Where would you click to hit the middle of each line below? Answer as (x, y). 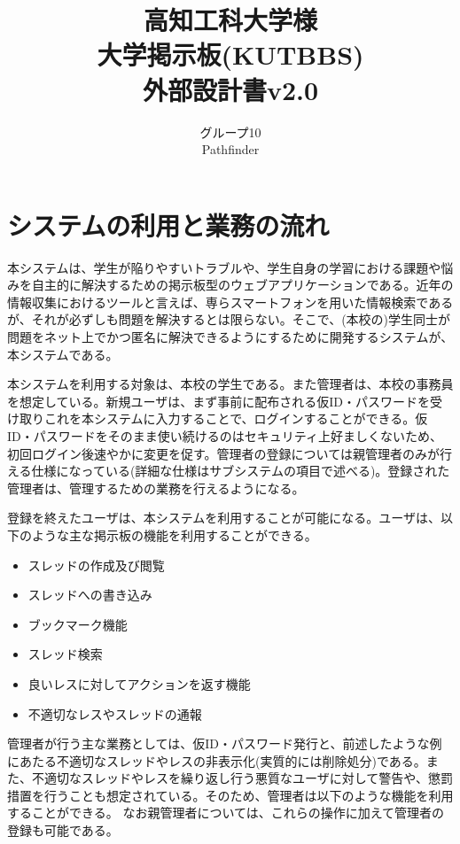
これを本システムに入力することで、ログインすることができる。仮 (236, 418)
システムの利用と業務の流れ (168, 225)
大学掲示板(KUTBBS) (230, 54)
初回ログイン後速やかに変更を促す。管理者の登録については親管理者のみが (223, 453)
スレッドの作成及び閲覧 (96, 565)
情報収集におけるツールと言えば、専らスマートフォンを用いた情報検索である (230, 302)
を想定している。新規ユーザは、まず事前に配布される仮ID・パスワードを (219, 401)
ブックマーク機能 (78, 624)
